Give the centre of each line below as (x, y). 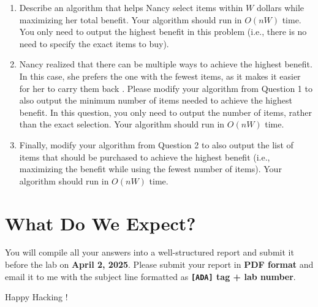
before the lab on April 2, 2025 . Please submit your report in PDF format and (159, 264)
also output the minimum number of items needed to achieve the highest (156, 100)
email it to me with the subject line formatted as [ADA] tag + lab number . (150, 276)
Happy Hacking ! (36, 297)
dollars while (280, 7)
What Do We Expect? (100, 223)
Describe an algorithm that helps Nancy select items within (131, 7)
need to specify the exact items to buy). (94, 43)
